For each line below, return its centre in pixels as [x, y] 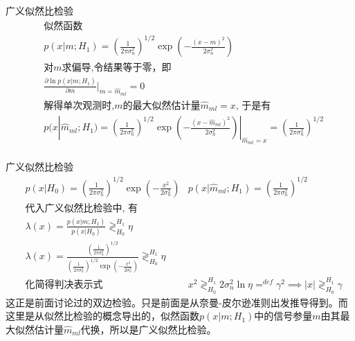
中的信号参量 [283, 316]
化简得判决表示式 [64, 285]
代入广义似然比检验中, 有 [81, 208]
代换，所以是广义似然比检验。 [148, 329]
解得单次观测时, [79, 106]
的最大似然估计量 [162, 106]
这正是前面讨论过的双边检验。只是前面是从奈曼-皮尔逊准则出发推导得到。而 [177, 302]
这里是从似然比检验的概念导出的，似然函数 [102, 316]
